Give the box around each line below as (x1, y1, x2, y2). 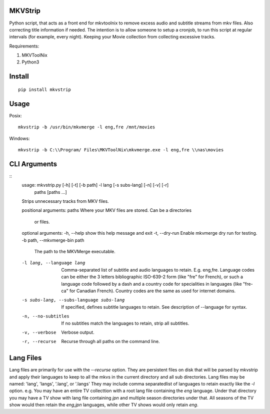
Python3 (21, 59, 39, 65)
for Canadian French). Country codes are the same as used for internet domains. (69, 288, 236, 294)
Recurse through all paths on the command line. (61, 339, 160, 345)
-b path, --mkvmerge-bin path (21, 237, 84, 243)
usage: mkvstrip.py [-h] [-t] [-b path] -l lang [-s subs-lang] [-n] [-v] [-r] (21, 182, 169, 188)
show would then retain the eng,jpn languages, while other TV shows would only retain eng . (9, 402, 198, 408)
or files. (34, 219, 50, 225)
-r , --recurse (21, 339, 56, 345)
